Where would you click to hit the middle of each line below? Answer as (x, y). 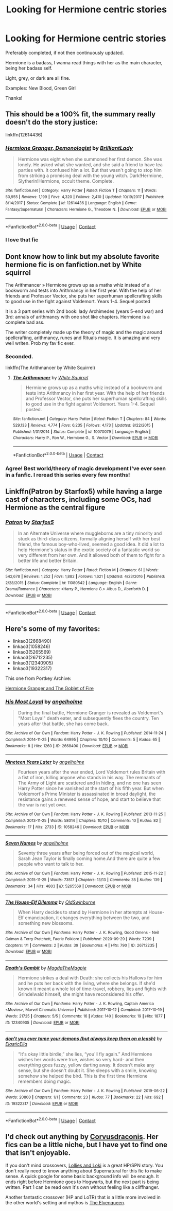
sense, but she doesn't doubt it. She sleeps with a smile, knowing (87, 1070)
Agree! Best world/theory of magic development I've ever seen (86, 468)
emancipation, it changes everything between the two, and (87, 918)
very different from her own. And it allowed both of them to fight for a (91, 555)
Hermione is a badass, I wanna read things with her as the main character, (84, 62)
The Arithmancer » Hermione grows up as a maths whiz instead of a (78, 285)
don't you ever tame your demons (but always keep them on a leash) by (84, 1039)
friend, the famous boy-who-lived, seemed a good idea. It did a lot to (91, 545)
